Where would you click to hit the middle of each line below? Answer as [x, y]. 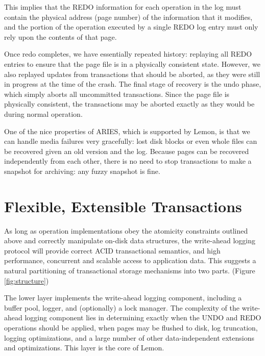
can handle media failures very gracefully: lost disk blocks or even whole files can [131, 141]
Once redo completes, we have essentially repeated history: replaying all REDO [128, 54]
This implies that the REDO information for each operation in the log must [123, 7]
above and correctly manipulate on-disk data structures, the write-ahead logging [130, 240]
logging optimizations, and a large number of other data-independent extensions [129, 337]
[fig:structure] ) [27, 280]
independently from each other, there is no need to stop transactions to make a [128, 161]
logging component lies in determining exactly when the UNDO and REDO [143, 317]
